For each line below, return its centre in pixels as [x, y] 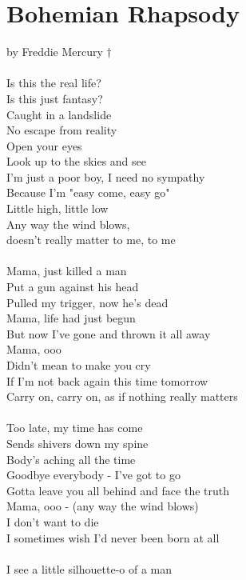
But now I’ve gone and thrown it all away [109, 333]
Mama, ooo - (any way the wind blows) [103, 506]
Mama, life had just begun [71, 318]
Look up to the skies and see [77, 161]
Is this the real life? [54, 83]
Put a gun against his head [73, 287]
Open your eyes [44, 145]
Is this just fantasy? [55, 98]
